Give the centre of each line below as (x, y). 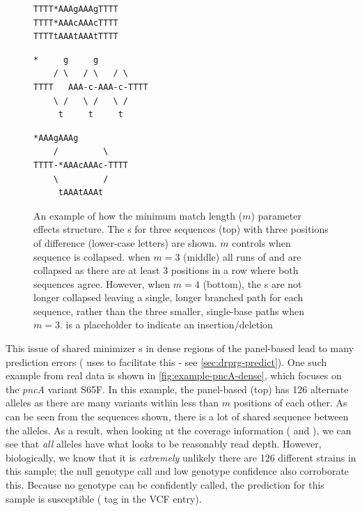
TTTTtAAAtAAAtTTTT (76, 37)
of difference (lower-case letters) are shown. (125, 242)
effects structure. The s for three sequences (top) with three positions (181, 229)
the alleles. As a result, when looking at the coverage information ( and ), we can (179, 430)
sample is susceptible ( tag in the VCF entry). (104, 498)
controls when (261, 242)
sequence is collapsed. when (92, 256)
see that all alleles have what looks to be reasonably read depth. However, (164, 444)
